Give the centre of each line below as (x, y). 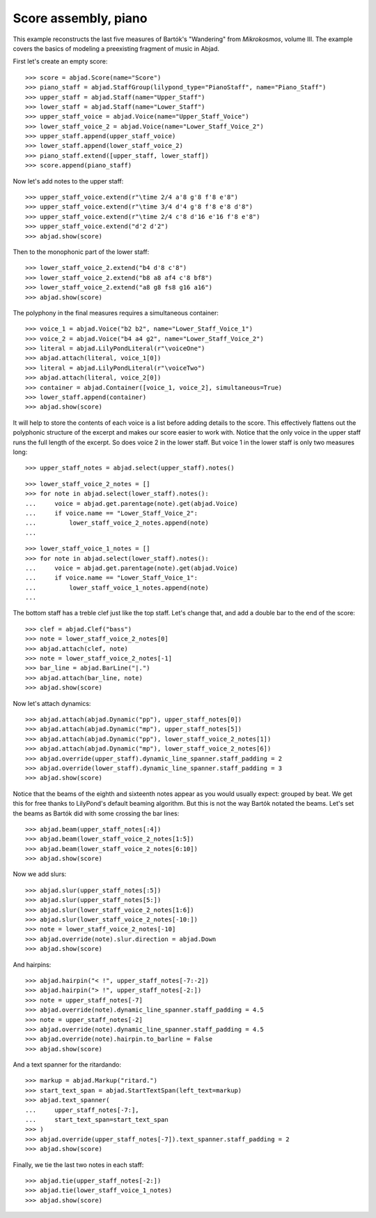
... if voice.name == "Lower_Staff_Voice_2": (112, 513)
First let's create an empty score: (60, 61)
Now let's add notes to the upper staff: (68, 181)
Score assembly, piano (80, 18)
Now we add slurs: (40, 874)
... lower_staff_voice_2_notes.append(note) (117, 523)
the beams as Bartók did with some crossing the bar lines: (96, 813)
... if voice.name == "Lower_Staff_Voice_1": (112, 578)
